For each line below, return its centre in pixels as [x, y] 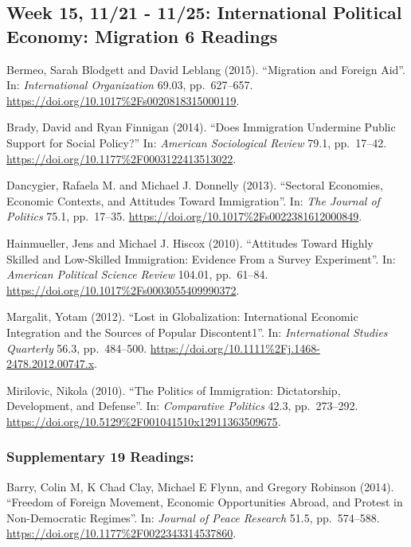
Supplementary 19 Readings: [100, 457]
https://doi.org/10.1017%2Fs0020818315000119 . [123, 100]
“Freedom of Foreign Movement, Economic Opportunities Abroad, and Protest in [205, 502]
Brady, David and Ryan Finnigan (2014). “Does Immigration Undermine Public [201, 127]
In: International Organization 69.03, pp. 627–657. [130, 85]
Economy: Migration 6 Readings [142, 35]
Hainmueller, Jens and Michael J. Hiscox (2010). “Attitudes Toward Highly [190, 242]
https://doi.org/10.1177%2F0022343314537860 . [121, 533]
